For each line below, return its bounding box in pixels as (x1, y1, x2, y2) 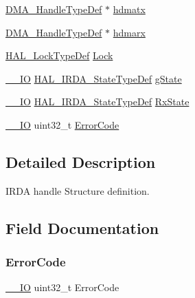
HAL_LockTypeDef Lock (5, 48, 113, 63)
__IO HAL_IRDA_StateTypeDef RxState (5, 94, 190, 109)
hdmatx (113, 2, 146, 16)
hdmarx (113, 25, 146, 39)
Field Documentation (5, 217, 159, 238)
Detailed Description (5, 151, 156, 172)
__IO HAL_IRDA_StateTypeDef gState (5, 71, 182, 85)
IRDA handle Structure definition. (5, 183, 150, 198)
